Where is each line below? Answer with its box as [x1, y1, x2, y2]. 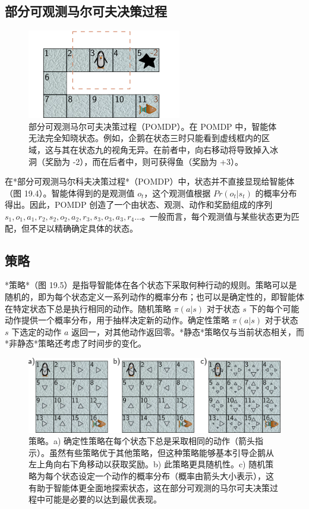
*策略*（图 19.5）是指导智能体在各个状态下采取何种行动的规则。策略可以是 [5, 279, 297, 291]
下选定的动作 [11, 325, 62, 338]
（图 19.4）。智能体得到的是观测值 [5, 186, 135, 199]
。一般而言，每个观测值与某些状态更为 [141, 210, 291, 222]
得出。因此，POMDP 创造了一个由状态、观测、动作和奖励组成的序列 [5, 198, 273, 211]
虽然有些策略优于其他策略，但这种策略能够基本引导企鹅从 [49, 446, 274, 458]
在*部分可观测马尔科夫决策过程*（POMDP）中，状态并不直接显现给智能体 [5, 175, 295, 188]
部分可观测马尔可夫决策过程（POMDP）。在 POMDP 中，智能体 [29, 120, 277, 132]
